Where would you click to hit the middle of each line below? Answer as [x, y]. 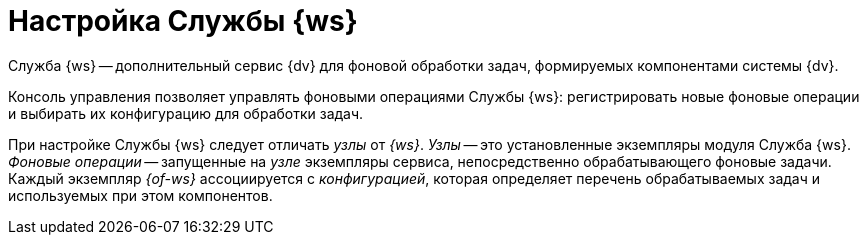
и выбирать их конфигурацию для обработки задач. [186, 113]
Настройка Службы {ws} [183, 21]
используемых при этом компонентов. [140, 195]
